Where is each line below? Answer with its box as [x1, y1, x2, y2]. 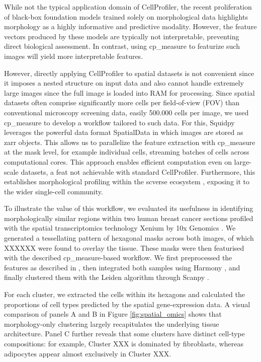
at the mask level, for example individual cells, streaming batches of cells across [4, 147, 249, 157]
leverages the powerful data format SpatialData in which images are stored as [4, 127, 243, 137]
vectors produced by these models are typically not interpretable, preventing [4, 31, 239, 41]
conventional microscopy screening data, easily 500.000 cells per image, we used [4, 107, 249, 117]
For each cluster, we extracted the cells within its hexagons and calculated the [4, 289, 245, 300]
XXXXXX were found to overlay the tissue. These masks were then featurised [4, 242, 244, 253]
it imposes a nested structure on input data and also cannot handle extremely [4, 78, 244, 88]
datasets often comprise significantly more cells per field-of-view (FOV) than [4, 97, 240, 108]
